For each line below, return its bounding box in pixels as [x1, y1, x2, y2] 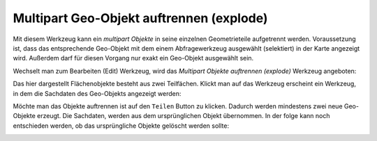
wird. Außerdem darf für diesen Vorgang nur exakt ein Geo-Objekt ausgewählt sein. [13, 54, 254, 63]
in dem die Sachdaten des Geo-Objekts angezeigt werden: [13, 89, 182, 97]
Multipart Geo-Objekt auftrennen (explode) [13, 10, 268, 26]
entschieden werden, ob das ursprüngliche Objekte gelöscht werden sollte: [13, 122, 230, 130]
